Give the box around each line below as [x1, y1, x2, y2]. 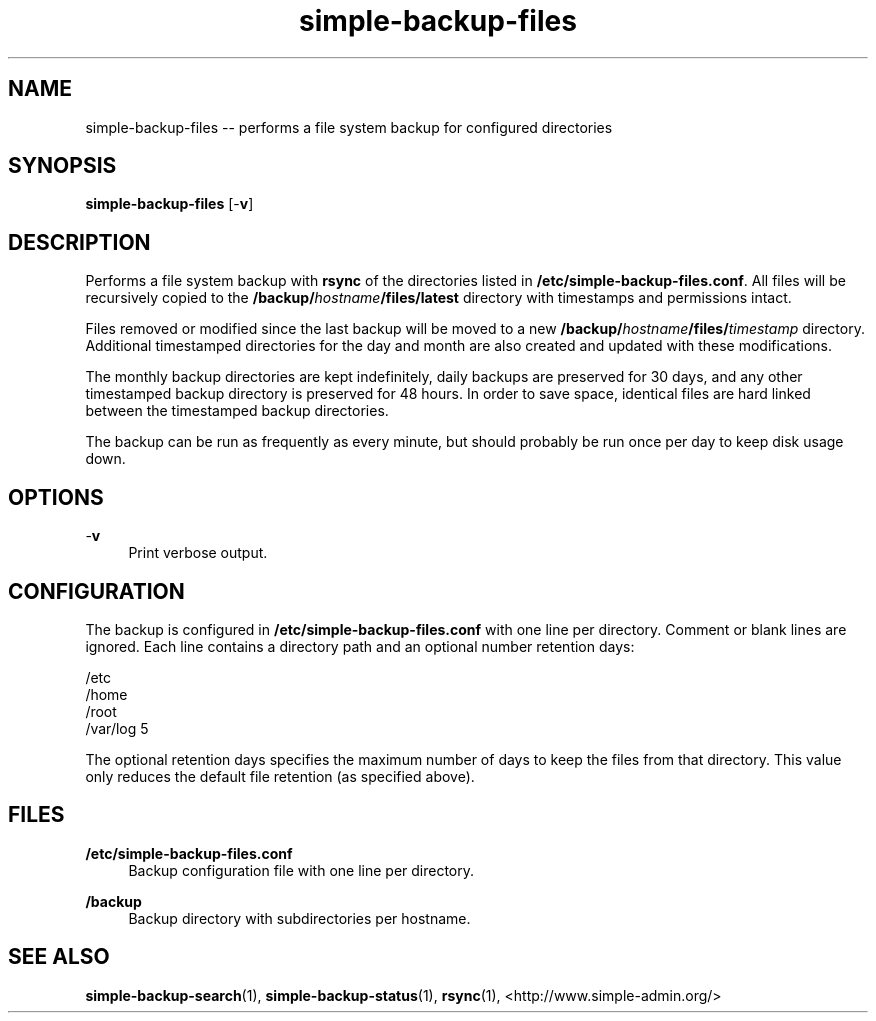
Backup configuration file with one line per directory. [128, 861, 475, 879]
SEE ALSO [8, 944, 110, 970]
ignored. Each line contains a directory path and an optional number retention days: [85, 637, 635, 655]
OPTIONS [8, 484, 104, 510]
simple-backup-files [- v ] [85, 195, 254, 213]
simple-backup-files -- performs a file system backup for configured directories [85, 118, 613, 136]
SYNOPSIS [8, 153, 117, 179]
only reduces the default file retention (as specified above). [85, 767, 475, 785]
